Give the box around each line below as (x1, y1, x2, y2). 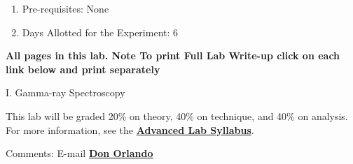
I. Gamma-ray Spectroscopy (6, 85, 125, 100)
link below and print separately (6, 61, 160, 76)
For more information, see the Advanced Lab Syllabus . (6, 122, 254, 137)
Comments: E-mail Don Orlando (6, 146, 153, 161)
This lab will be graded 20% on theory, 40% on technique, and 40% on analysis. (6, 108, 348, 123)
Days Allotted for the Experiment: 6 (22, 24, 179, 39)
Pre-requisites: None (22, 1, 109, 15)
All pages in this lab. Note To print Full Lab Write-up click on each (6, 48, 340, 63)
